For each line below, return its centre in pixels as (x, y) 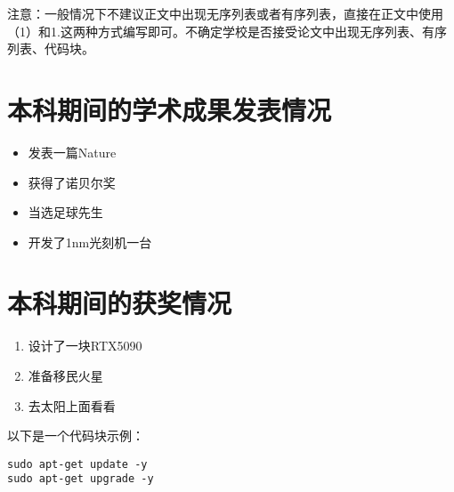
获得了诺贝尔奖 (72, 182)
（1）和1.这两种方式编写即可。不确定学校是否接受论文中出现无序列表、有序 (227, 31)
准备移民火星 (65, 375)
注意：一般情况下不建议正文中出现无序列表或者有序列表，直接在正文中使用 (225, 13)
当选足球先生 (65, 212)
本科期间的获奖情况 (120, 303)
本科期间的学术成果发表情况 (170, 109)
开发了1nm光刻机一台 (90, 242)
